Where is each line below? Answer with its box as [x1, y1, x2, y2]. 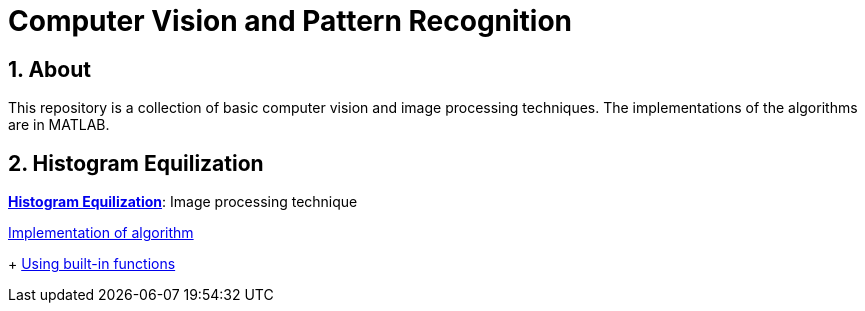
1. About [8, 56, 91, 82]
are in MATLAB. [8, 116, 110, 134]
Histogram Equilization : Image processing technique [8, 193, 358, 211]
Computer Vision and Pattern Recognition [8, 4, 573, 38]
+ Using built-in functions [8, 255, 176, 273]
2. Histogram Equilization [8, 150, 264, 176]
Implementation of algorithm [8, 224, 194, 242]
